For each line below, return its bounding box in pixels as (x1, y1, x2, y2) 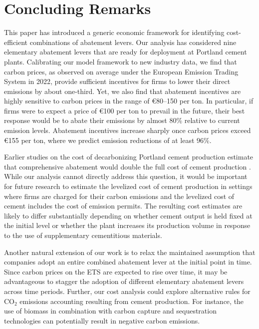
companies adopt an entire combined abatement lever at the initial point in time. (4, 256, 252, 267)
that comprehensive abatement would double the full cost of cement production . (4, 161, 251, 171)
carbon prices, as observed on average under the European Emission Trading (4, 66, 239, 76)
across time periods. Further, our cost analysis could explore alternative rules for (4, 285, 251, 296)
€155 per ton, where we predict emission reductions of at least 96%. (4, 134, 212, 145)
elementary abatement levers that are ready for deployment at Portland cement (4, 46, 247, 57)
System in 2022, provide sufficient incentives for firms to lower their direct (4, 76, 231, 86)
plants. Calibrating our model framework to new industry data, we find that (4, 56, 237, 66)
